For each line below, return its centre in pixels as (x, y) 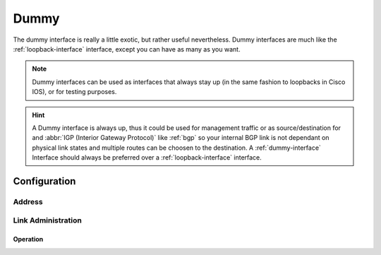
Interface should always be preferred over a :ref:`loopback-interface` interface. (147, 158)
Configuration (44, 181)
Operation (28, 239)
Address (28, 201)
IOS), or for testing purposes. (74, 92)
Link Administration (48, 220)
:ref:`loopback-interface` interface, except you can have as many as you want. (127, 49)
